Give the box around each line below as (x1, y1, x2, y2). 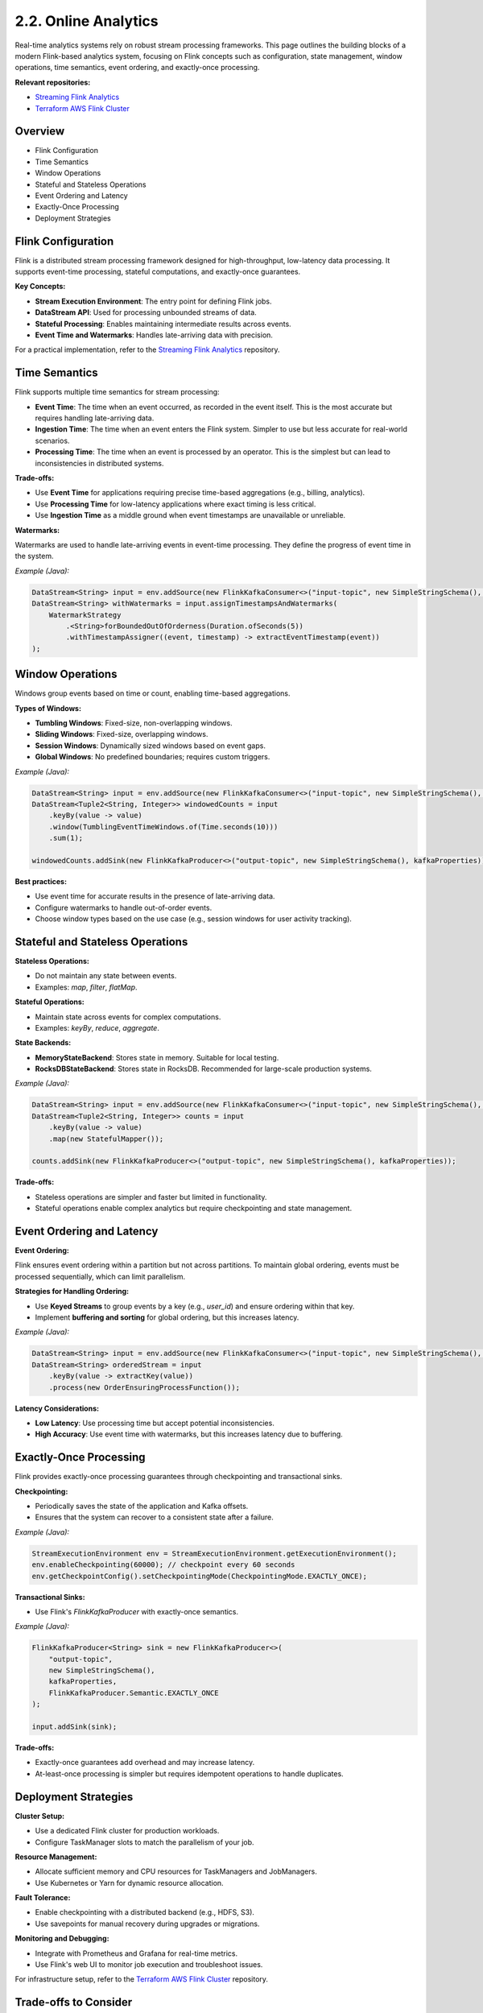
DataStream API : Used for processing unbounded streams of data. (35, 308, 257, 317)
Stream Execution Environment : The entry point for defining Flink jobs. (35, 296, 273, 306)
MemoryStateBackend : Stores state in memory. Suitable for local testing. (35, 1052, 279, 1062)
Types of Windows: (14, 703, 82, 713)
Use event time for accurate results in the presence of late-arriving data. (35, 891, 275, 901)
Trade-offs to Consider (14, 1995, 133, 2009)
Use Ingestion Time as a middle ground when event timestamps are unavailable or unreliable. (35, 510, 346, 520)
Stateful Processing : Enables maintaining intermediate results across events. (35, 319, 291, 329)
